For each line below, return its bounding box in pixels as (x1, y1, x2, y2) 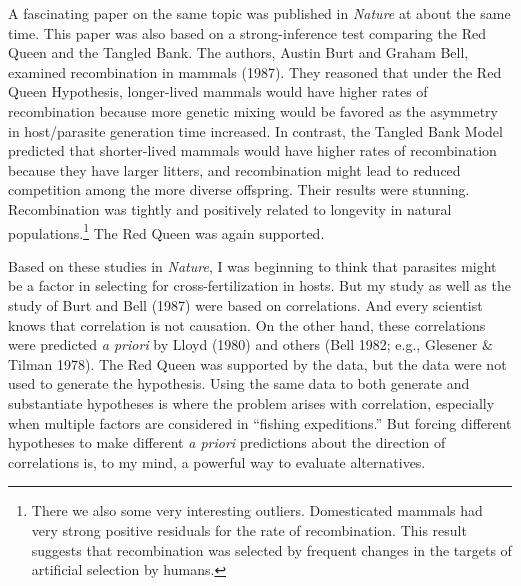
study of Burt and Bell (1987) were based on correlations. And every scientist (8, 294, 483, 315)
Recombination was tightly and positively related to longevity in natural (8, 198, 452, 219)
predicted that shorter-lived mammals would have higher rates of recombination (8, 140, 497, 161)
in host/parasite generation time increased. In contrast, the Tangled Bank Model (8, 120, 503, 141)
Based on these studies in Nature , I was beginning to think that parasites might (8, 255, 497, 276)
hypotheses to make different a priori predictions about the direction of (8, 432, 446, 453)
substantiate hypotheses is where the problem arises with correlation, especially (8, 392, 495, 413)
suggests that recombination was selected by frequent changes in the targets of (31, 539, 512, 560)
